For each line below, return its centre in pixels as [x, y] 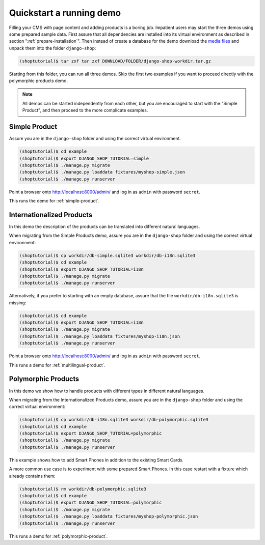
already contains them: [32, 476]
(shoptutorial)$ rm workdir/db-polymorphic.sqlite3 [83, 489]
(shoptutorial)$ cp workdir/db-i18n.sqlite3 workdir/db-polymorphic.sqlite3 [114, 420]
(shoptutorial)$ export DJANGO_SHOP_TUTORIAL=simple [84, 158]
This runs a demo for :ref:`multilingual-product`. [57, 365]
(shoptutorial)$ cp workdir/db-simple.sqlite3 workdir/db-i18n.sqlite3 [107, 255]
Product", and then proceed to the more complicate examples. [85, 110]
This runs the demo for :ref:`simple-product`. [54, 201]
